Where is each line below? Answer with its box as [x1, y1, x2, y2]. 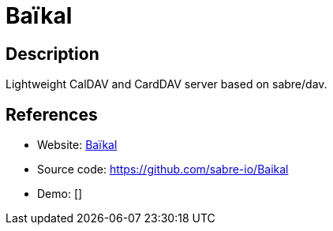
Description [6, 43, 99, 64]
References [6, 104, 98, 125]
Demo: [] [37, 187, 83, 201]
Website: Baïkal [37, 138, 118, 152]
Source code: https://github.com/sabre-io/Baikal [37, 162, 289, 177]
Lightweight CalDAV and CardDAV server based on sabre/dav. [6, 77, 327, 91]
